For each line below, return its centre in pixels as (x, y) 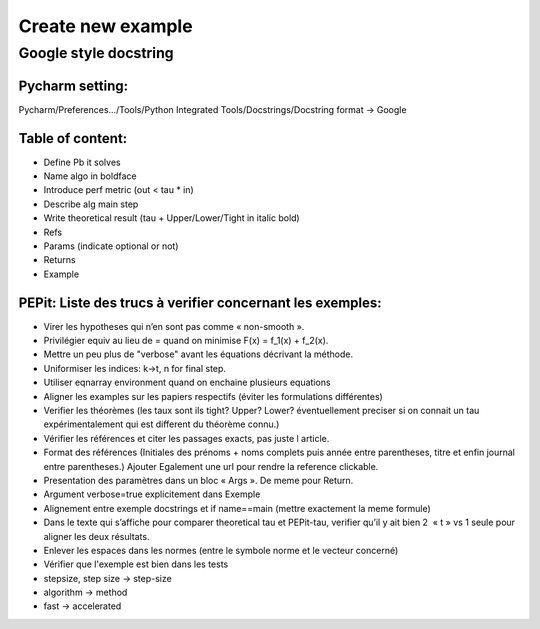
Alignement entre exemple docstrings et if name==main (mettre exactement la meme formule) (237, 508)
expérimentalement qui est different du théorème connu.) (161, 424)
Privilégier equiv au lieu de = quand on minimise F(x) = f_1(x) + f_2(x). (186, 341)
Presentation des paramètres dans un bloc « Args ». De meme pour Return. (198, 480)
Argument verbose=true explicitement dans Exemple (152, 494)
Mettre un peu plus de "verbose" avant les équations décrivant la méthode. (198, 354)
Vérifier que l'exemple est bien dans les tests (136, 564)
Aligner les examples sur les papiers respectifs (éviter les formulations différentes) (213, 396)
